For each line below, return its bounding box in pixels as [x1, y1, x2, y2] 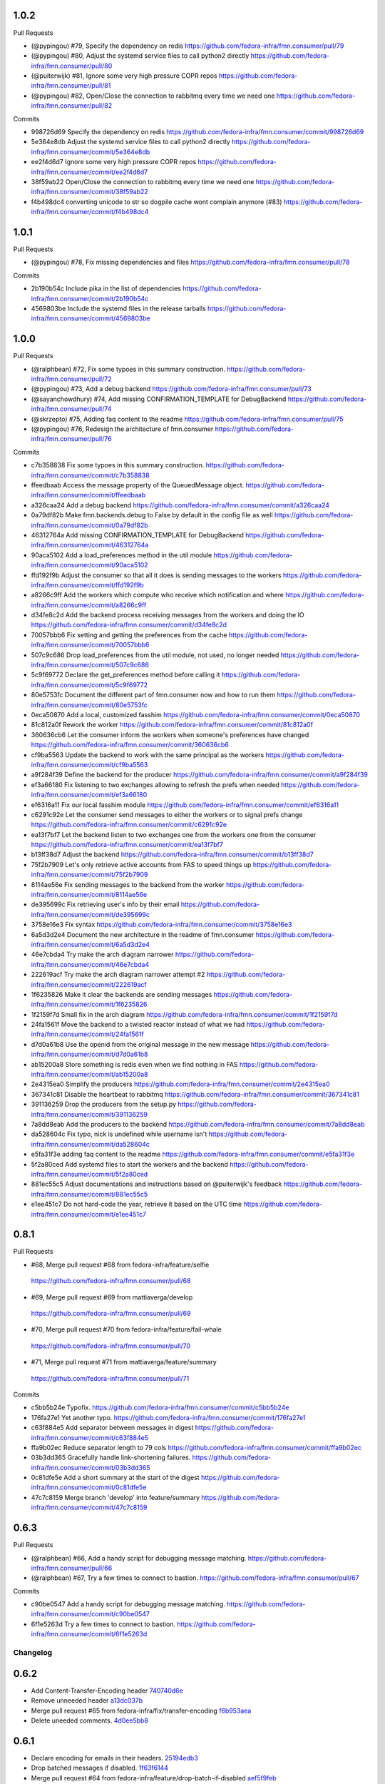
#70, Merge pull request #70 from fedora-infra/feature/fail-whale [31, 1325, 222, 1334]
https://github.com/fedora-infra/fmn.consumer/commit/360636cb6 [31, 741, 230, 749]
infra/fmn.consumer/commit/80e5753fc [31, 700, 148, 709]
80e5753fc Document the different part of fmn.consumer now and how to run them [31, 691, 276, 699]
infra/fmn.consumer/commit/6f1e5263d [31, 1630, 148, 1638]
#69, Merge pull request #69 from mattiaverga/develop [31, 1292, 193, 1302]
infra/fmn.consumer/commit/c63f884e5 [31, 1433, 149, 1441]
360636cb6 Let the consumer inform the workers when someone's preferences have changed [31, 730, 309, 739]
